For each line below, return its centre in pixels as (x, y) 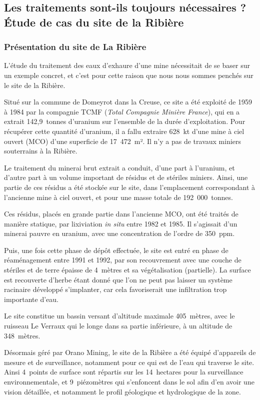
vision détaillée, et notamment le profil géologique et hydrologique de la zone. (122, 391)
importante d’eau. (31, 299)
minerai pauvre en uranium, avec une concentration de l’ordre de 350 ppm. (119, 233)
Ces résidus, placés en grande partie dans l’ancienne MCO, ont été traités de (121, 214)
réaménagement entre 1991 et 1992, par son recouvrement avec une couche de (123, 260)
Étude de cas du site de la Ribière (94, 22)
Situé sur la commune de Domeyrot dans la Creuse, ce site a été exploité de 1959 (128, 102)
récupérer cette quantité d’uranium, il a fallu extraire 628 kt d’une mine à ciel (124, 131)
